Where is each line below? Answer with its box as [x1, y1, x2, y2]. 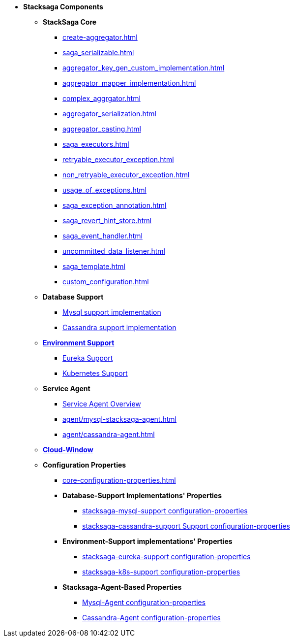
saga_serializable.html [62, 48, 134, 57]
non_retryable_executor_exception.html [62, 170, 190, 179]
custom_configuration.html [62, 277, 149, 286]
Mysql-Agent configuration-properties [82, 598, 206, 607]
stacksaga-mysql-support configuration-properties [82, 506, 248, 515]
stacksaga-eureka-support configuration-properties [82, 552, 251, 561]
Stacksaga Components [23, 2, 103, 11]
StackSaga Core [43, 18, 97, 26]
